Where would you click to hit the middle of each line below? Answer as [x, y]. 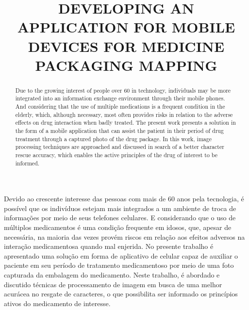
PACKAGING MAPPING [126, 65]
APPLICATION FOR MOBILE [126, 27]
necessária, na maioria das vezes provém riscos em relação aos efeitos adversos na [124, 237]
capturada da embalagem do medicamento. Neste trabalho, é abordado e [112, 275]
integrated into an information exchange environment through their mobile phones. [120, 98]
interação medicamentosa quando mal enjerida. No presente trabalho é [109, 246]
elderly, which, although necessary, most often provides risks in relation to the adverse [124, 114]
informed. [27, 163]
